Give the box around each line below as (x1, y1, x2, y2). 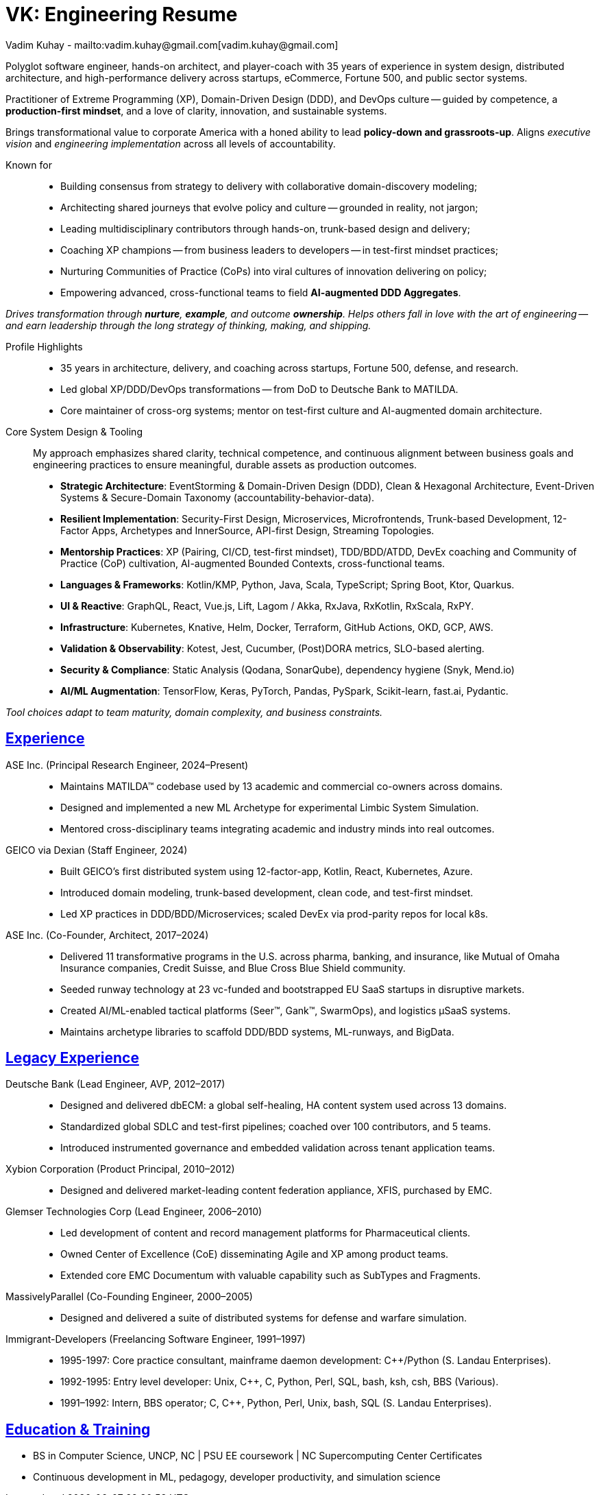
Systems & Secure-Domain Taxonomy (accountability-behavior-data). (60, 491, 375, 503)
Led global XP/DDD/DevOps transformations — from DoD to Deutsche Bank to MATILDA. (60, 383, 459, 395)
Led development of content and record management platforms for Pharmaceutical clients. (60, 1227, 471, 1239)
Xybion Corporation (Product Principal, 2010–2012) (5, 1163, 235, 1175)
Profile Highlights (5, 340, 83, 352)
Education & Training (5, 1420, 151, 1438)
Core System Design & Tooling (5, 425, 143, 438)
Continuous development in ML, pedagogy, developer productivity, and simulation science (33, 1471, 441, 1483)
